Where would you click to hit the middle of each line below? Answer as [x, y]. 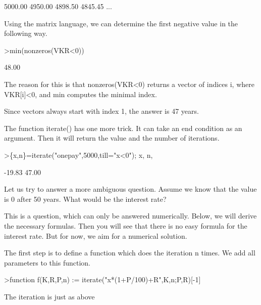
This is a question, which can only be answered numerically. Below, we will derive [130, 216]
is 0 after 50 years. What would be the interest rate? [85, 199]
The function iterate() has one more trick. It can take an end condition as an [123, 128]
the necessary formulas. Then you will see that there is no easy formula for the [126, 225]
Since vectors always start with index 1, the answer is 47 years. [101, 111]
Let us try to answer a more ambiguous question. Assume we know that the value [130, 189]
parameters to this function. [47, 262]
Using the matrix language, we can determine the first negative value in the [121, 23]
